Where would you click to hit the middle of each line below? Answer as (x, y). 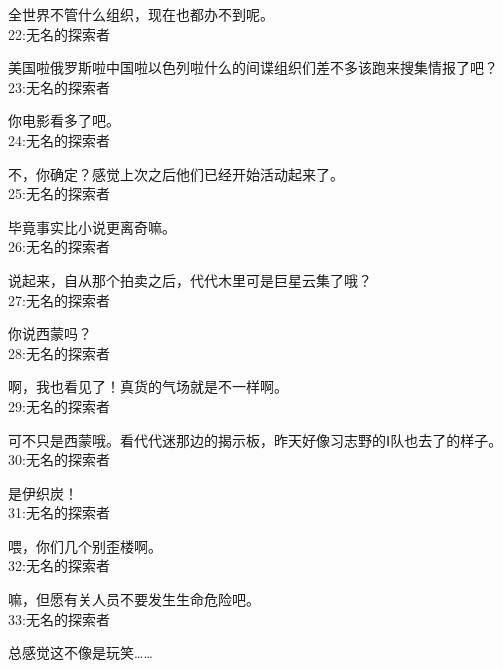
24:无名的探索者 (59, 139)
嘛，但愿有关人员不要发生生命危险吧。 (134, 599)
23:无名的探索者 (59, 86)
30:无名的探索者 (59, 459)
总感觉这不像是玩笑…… (80, 652)
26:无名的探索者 (59, 246)
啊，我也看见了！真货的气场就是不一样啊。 (148, 386)
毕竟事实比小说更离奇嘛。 (92, 226)
